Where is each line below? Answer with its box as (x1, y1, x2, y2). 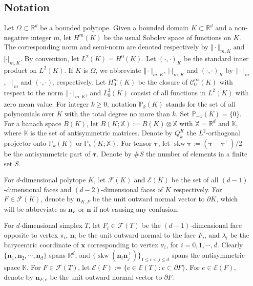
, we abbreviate (95, 65, 141, 75)
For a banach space (4, 118, 62, 128)
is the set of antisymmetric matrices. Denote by (30, 128, 172, 138)
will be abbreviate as (4, 203, 66, 214)
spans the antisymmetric (171, 250, 245, 260)
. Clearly (217, 239, 243, 249)
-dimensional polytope (20, 175, 86, 185)
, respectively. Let (53, 76, 106, 87)
